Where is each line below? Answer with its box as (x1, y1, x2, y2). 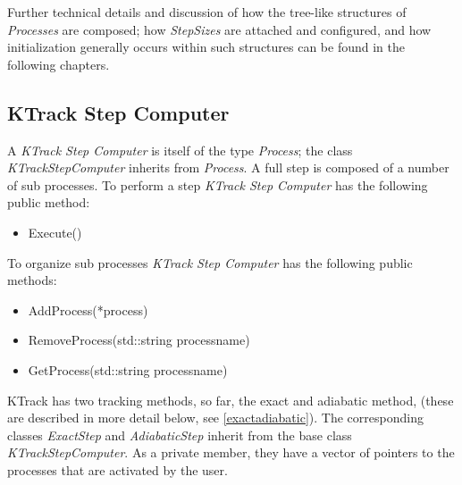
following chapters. (7, 54, 110, 73)
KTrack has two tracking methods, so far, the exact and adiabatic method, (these (7, 390, 454, 409)
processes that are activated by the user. (7, 460, 228, 479)
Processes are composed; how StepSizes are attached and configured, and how (7, 20, 432, 38)
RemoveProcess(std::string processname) (28, 330, 250, 349)
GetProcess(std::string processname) (28, 360, 228, 379)
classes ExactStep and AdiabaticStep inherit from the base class (7, 425, 352, 444)
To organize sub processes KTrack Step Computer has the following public (7, 253, 413, 272)
